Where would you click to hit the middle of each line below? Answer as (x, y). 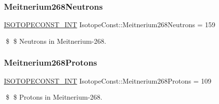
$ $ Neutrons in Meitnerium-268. (56, 41)
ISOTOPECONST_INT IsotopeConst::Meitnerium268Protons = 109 (108, 80)
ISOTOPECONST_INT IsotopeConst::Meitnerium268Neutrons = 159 (110, 25)
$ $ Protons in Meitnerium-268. (54, 97)
